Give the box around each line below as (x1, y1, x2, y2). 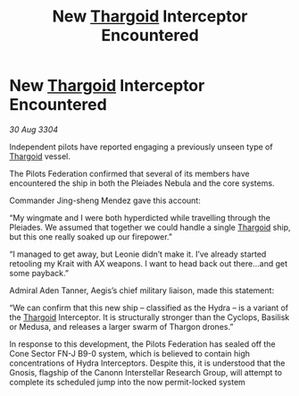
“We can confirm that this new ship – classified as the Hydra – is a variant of (9, 302, 289, 313)
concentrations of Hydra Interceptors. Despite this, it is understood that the (9, 358, 286, 368)
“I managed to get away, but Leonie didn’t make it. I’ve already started (9, 249, 267, 259)
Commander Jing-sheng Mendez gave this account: (9, 195, 201, 206)
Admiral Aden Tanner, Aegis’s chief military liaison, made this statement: (9, 284, 275, 296)
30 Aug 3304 (9, 123, 59, 135)
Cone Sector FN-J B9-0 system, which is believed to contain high (9, 348, 251, 358)
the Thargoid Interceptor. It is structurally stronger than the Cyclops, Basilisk (9, 311, 290, 323)
